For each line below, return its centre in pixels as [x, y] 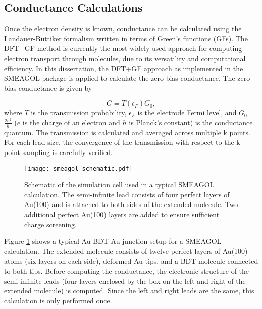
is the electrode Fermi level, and [187, 112]
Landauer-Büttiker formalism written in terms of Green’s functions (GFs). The [126, 38]
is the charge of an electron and [71, 122]
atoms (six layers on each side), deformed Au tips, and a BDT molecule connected [131, 261]
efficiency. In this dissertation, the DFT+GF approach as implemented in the [124, 68]
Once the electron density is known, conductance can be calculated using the [123, 29]
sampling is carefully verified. [67, 152]
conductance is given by [55, 88]
